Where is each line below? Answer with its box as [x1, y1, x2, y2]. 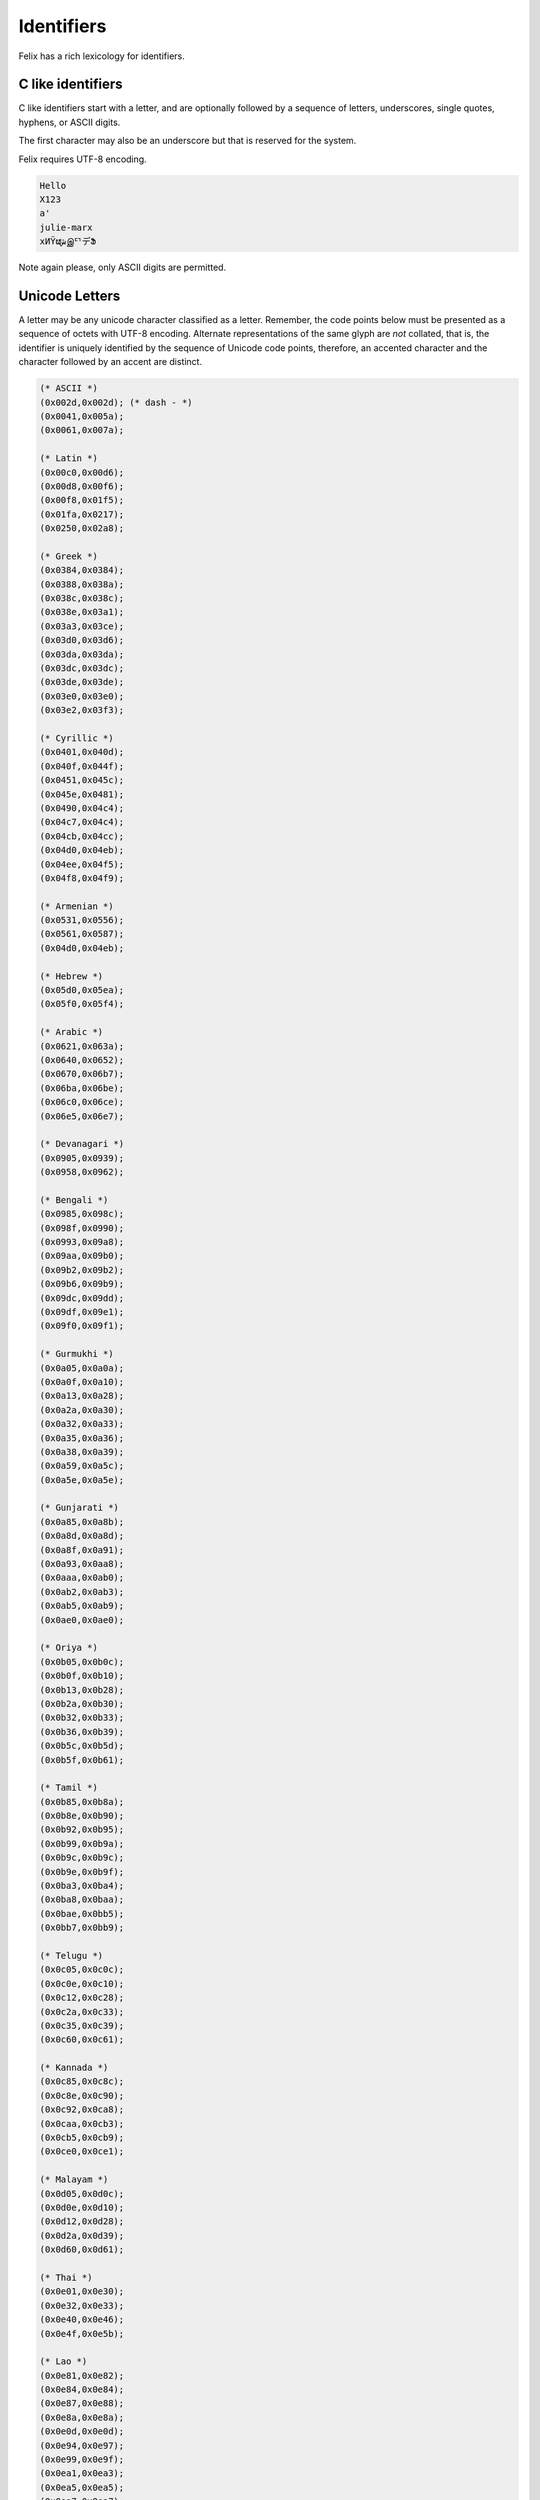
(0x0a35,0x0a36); [39, 1432, 125, 1444]
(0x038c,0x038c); [39, 593, 125, 604]
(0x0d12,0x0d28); [39, 2216, 125, 2227]
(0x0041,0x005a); [39, 411, 125, 422]
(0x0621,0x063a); [39, 1040, 125, 1052]
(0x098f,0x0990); [39, 1222, 125, 1234]
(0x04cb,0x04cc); [39, 830, 125, 842]
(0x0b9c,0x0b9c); [39, 1852, 125, 1864]
